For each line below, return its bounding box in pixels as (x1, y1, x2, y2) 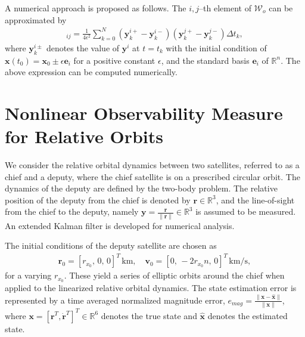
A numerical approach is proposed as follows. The (5, 2, 186, 14)
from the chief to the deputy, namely (5, 205, 139, 218)
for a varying (5, 269, 52, 282)
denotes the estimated (207, 309, 288, 321)
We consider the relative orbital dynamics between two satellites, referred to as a (5, 159, 300, 171)
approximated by (5, 13, 67, 26)
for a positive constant (73, 54, 155, 66)
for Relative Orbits (5, 124, 163, 149)
